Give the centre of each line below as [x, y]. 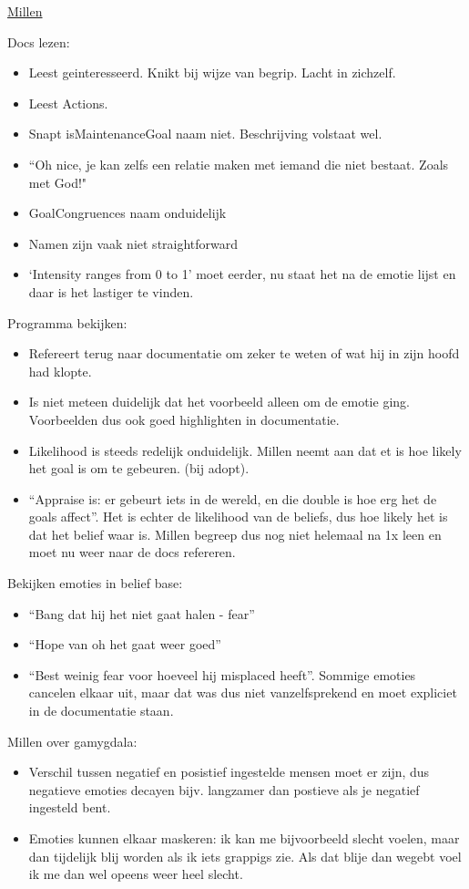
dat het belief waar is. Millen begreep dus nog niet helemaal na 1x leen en [235, 534]
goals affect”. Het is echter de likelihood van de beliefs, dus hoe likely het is [238, 517]
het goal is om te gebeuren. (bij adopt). [139, 468]
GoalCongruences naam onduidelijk [127, 213]
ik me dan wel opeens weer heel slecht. [136, 874]
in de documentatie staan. [101, 711]
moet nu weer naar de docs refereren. [132, 552]
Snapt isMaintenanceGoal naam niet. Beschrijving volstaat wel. [205, 134]
